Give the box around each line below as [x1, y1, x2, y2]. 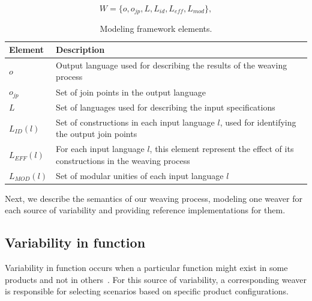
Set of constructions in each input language [56, 115, 215, 128]
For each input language [56, 142, 145, 155]
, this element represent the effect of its [149, 142, 294, 155]
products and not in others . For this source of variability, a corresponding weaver [5, 273, 307, 285]
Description [56, 43, 105, 56]
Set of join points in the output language [56, 85, 206, 98]
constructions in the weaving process [56, 154, 190, 166]
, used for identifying [220, 115, 296, 128]
